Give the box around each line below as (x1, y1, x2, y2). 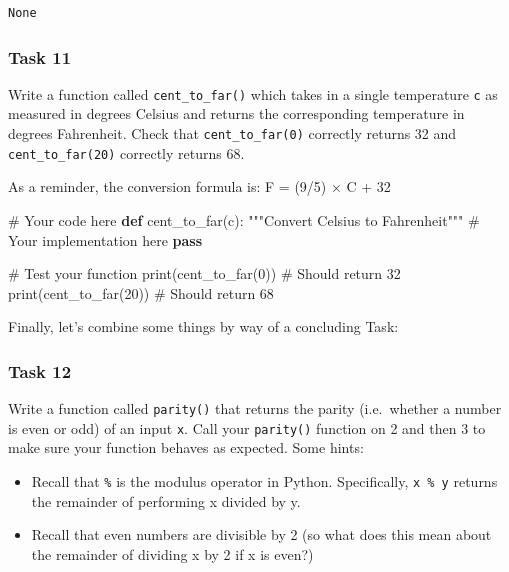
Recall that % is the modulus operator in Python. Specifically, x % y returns (31, 471, 498, 492)
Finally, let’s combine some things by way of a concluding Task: (8, 316, 399, 337)
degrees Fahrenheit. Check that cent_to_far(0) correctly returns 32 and (8, 123, 457, 144)
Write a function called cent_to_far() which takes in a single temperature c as (8, 83, 498, 104)
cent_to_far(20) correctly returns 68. (8, 142, 245, 163)
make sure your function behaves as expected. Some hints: (8, 437, 364, 458)
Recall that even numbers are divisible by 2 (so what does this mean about (31, 524, 492, 545)
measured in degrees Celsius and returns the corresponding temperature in (8, 103, 465, 124)
